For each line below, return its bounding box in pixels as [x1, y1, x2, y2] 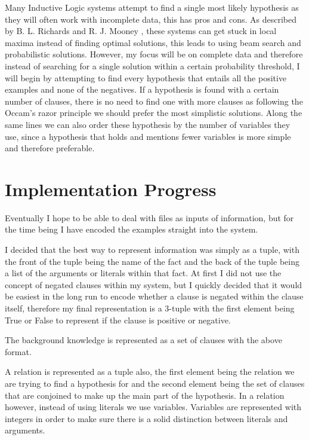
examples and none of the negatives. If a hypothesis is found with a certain [5, 83, 279, 96]
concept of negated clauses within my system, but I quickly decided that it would [5, 278, 302, 291]
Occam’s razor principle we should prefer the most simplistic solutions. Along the [5, 106, 302, 119]
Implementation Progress [5, 176, 217, 201]
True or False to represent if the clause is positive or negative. [5, 313, 231, 326]
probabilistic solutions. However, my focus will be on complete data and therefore [5, 48, 303, 60]
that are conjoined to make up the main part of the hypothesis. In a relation [5, 389, 285, 401]
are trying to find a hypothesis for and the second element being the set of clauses [5, 377, 305, 389]
